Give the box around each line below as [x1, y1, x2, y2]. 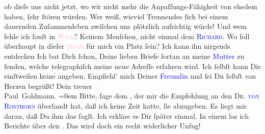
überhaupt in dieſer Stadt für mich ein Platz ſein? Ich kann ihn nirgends [4, 41, 230, 51]
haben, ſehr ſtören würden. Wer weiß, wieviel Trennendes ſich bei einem [4, 11, 228, 21]
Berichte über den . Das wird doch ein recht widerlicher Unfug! [4, 120, 201, 131]
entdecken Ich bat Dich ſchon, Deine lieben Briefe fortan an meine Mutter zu [4, 50, 245, 61]
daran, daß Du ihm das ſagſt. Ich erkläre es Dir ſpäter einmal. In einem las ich [4, 110, 249, 121]
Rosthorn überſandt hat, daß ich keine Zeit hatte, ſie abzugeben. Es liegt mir [4, 100, 247, 111]
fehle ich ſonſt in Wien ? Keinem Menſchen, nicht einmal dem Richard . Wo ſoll [4, 30, 250, 41]
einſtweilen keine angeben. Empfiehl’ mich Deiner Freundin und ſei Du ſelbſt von [4, 71, 256, 81]
